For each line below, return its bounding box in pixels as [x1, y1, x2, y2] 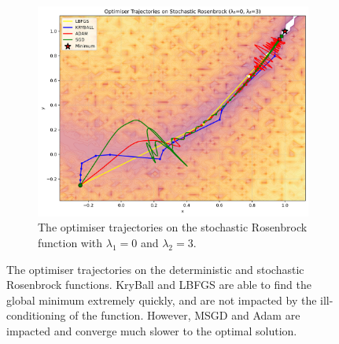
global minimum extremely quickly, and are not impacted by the [6, 291, 317, 308]
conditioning [6, 307, 66, 324]
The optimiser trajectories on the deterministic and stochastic [6, 261, 304, 277]
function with [38, 234, 103, 250]
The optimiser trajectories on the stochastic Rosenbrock [38, 219, 308, 235]
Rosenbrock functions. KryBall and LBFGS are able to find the [6, 276, 311, 293]
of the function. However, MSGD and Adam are [69, 307, 300, 324]
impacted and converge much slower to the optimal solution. [6, 322, 297, 338]
